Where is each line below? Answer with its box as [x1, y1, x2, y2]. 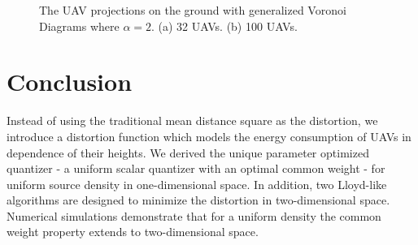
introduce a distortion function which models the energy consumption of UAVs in [7, 127, 411, 144]
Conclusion [7, 65, 133, 98]
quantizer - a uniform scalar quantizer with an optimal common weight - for [7, 160, 385, 177]
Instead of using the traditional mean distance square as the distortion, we [7, 112, 378, 129]
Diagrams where [39, 17, 120, 34]
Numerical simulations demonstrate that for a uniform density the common [7, 207, 381, 224]
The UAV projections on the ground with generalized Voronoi [39, 2, 346, 18]
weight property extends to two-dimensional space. [7, 223, 259, 240]
